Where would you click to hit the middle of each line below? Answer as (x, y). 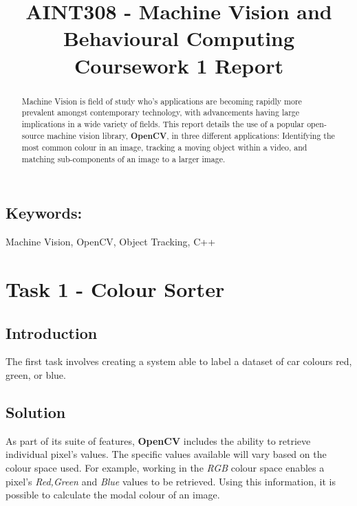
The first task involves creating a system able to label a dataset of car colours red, (179, 361)
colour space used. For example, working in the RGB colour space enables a (165, 468)
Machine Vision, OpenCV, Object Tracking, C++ (111, 242)
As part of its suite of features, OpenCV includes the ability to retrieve (158, 440)
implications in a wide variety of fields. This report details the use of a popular (163, 123)
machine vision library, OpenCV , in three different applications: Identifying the (191, 135)
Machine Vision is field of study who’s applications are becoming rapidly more (162, 101)
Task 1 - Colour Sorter (115, 289)
